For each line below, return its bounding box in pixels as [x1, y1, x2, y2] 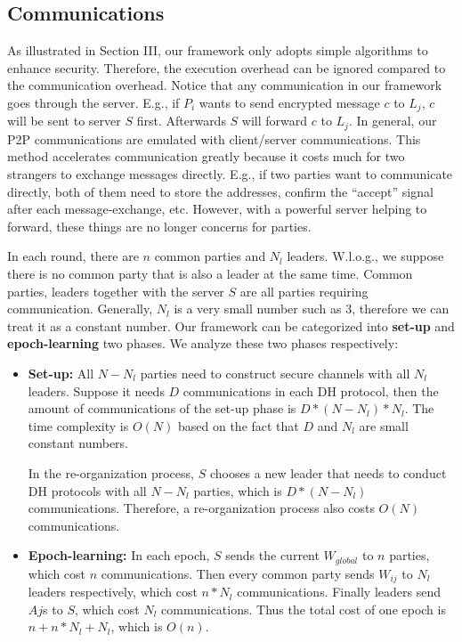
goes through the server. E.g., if [7, 93, 180, 111]
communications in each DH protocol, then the [182, 381, 439, 400]
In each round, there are [7, 247, 139, 265]
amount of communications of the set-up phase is [28, 399, 296, 418]
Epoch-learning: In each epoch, [28, 546, 210, 565]
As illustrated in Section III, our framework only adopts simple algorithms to [7, 41, 428, 60]
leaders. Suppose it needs [28, 381, 165, 400]
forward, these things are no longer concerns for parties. [7, 216, 312, 235]
